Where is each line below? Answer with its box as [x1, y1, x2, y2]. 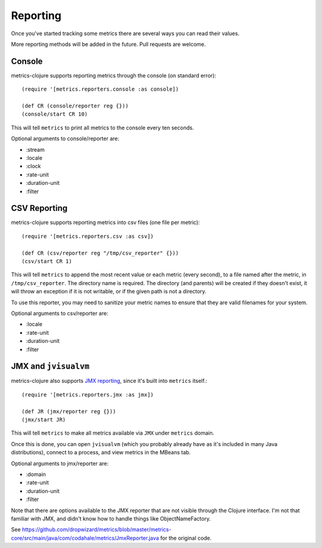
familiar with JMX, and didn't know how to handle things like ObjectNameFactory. [11, 515, 211, 522]
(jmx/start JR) [21, 416, 66, 423]
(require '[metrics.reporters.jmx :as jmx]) [21, 391, 154, 398]
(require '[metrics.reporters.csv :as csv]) [21, 233, 154, 240]
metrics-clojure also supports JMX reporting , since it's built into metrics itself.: [11, 377, 208, 385]
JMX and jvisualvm [11, 361, 89, 371]
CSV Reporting [11, 203, 68, 213]
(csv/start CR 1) [21, 258, 72, 265]
